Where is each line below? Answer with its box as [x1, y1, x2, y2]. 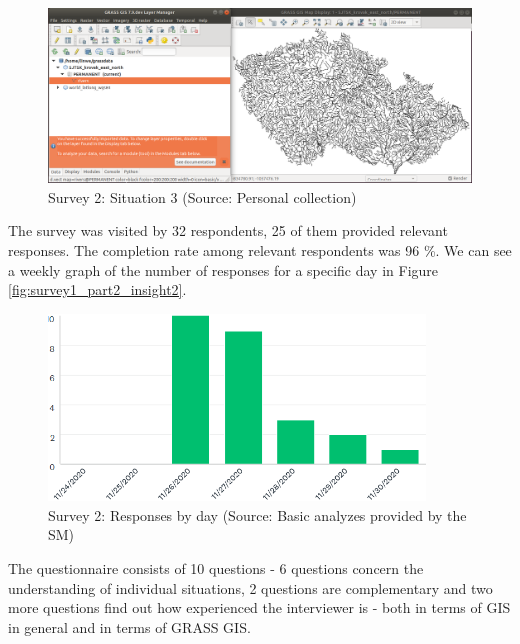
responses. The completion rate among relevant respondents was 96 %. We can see [8, 239, 512, 260]
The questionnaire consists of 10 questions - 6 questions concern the [8, 558, 424, 579]
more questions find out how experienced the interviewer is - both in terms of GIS [8, 597, 511, 618]
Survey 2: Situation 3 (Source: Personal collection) [48, 186, 357, 207]
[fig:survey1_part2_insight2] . [8, 279, 187, 300]
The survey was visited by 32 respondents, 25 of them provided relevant [8, 220, 448, 241]
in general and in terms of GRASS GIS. [8, 616, 251, 637]
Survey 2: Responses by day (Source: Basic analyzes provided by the [48, 504, 467, 525]
